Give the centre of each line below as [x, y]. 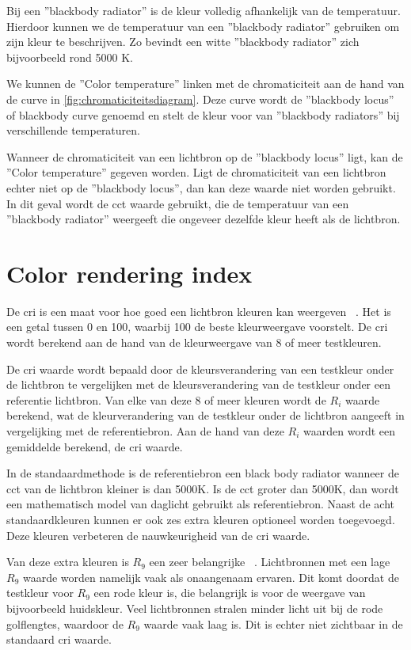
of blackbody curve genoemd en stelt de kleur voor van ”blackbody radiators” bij [203, 114]
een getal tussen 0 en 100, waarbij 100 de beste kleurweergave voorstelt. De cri [197, 327]
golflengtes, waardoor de [65, 623]
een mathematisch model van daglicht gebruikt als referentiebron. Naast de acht [200, 504]
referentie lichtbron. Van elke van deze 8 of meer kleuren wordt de [166, 399]
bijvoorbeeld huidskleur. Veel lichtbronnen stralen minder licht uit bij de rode [195, 608]
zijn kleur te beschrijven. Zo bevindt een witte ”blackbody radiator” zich [183, 42]
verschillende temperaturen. [73, 130]
